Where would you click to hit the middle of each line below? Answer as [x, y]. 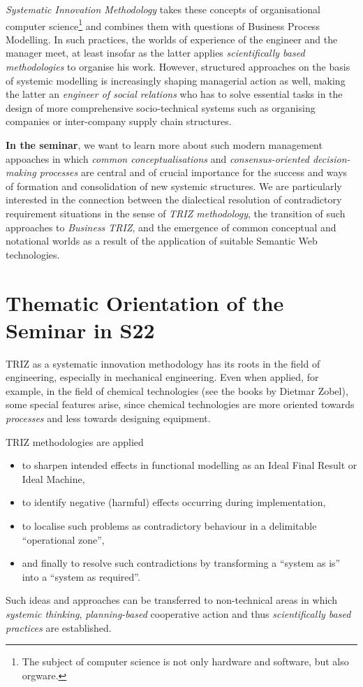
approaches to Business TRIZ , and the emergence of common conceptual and [171, 227]
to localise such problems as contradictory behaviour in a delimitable [169, 526]
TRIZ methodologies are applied [75, 441]
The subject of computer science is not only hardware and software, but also [185, 661]
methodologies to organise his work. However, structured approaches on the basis [178, 67]
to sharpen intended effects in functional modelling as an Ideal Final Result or [190, 465]
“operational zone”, [63, 539]
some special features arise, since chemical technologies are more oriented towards [180, 404]
